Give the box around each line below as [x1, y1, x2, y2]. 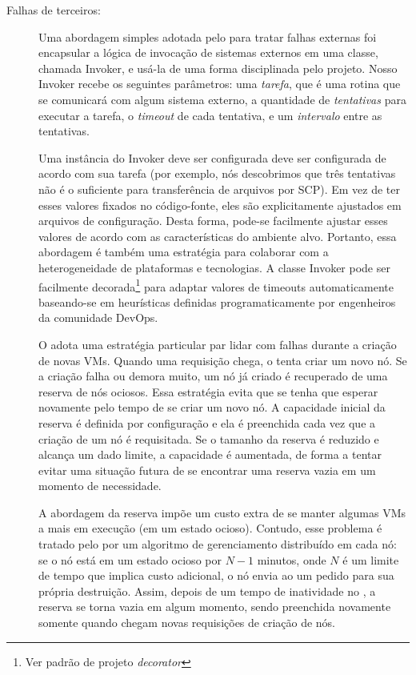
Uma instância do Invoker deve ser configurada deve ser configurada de [38, 149, 386, 166]
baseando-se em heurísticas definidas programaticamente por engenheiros [38, 293, 396, 310]
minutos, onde [257, 551, 326, 568]
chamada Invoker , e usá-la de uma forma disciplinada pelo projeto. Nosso [38, 59, 398, 76]
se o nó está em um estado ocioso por [38, 551, 222, 568]
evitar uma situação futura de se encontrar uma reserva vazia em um [38, 461, 376, 478]
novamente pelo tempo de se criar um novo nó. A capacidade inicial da [38, 399, 386, 416]
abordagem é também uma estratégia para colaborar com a [38, 243, 329, 260]
